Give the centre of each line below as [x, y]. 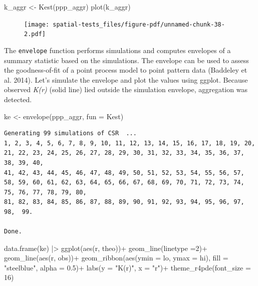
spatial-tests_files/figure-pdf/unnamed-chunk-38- [139, 24]
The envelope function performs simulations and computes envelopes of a [117, 50]
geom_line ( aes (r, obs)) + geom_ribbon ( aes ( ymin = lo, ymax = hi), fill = [116, 258]
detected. [18, 99]
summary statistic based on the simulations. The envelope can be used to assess [126, 60]
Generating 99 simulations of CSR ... [70, 133]
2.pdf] [35, 34]
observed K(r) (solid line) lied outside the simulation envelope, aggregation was [126, 89]
